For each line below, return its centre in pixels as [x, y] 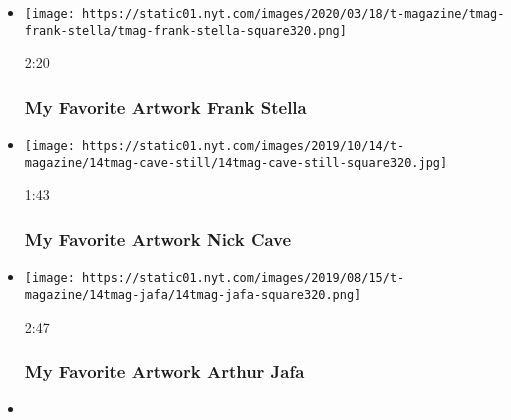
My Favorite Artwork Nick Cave [158, 238]
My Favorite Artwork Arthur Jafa [164, 371]
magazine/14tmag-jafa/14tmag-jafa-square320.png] [193, 294]
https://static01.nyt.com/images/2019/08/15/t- [243, 278]
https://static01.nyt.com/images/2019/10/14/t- [243, 146]
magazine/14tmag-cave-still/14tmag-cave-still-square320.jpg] [236, 162]
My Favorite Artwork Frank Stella [165, 106]
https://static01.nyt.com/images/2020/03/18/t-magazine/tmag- [293, 14]
